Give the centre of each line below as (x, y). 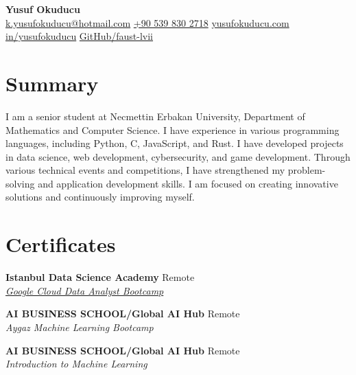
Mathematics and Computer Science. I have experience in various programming (173, 129)
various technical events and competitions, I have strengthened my (145, 170)
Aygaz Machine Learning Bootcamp (80, 327)
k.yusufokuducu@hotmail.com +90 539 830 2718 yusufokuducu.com (147, 22)
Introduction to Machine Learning (76, 364)
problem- (307, 170)
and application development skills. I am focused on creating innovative (188, 183)
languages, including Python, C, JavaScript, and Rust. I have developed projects (175, 143)
